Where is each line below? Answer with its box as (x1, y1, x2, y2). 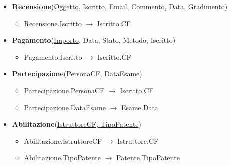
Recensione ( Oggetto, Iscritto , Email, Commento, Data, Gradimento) (12, 1, 228, 11)
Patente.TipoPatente (116, 152, 180, 163)
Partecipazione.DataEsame (24, 102, 106, 112)
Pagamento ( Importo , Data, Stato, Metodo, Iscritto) (12, 35, 176, 45)
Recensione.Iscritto (24, 18, 82, 28)
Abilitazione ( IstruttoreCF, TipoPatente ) (12, 119, 142, 129)
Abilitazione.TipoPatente (24, 152, 101, 163)
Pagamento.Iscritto (24, 51, 82, 62)
